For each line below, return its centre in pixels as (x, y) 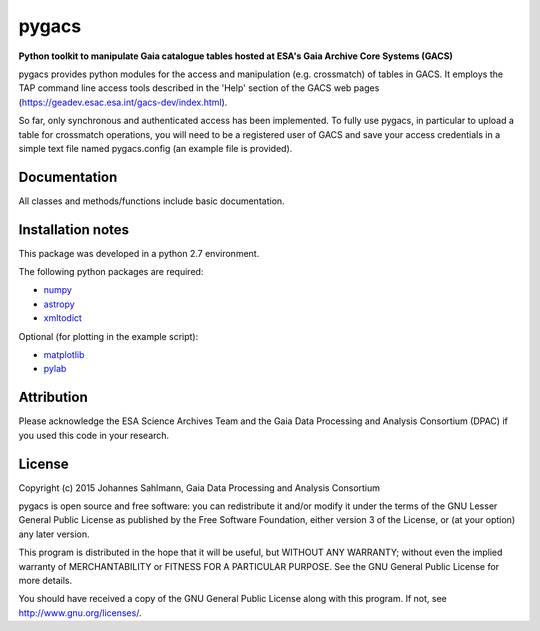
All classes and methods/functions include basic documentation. (151, 201)
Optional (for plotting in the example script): (108, 336)
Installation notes (74, 229)
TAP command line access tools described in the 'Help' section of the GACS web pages (199, 88)
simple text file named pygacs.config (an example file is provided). (155, 148)
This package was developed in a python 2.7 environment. (139, 253)
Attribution (53, 397)
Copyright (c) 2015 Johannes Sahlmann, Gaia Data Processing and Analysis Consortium (199, 487)
